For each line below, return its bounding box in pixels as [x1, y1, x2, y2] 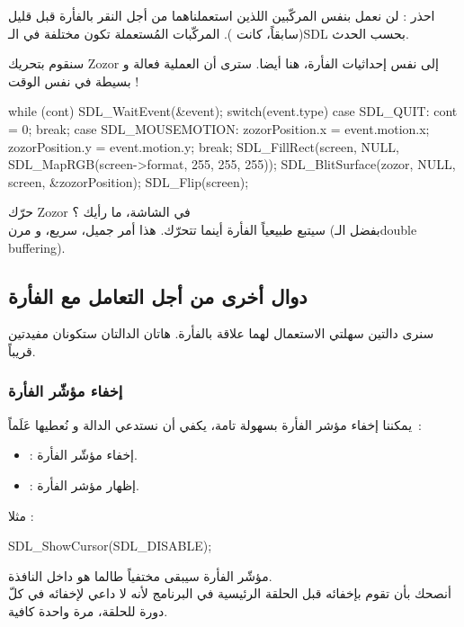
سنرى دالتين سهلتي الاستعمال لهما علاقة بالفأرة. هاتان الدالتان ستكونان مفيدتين [8, 324, 434, 343]
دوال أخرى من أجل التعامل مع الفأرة [8, 282, 308, 309]
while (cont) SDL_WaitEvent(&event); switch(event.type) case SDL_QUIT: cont [8, 102, 458, 121]
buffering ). [8, 237, 66, 256]
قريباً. [8, 341, 36, 360]
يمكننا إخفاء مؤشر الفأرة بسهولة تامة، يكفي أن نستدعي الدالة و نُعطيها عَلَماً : [8, 415, 422, 434]
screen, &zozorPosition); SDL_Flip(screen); [8, 172, 249, 191]
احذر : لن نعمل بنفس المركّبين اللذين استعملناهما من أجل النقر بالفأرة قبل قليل [8, 6, 435, 24]
